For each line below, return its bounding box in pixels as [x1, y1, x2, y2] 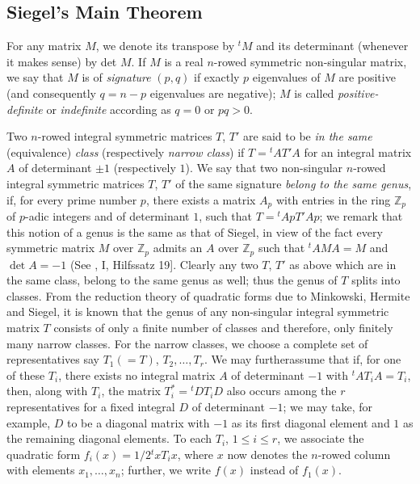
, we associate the [277, 430, 364, 447]
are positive [338, 69, 396, 86]
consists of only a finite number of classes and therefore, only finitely [53, 319, 393, 336]
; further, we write [120, 461, 212, 478]
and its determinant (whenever [256, 37, 409, 54]
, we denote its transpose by [95, 37, 235, 54]
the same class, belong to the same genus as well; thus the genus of [6, 271, 338, 288]
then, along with [6, 382, 88, 399]
